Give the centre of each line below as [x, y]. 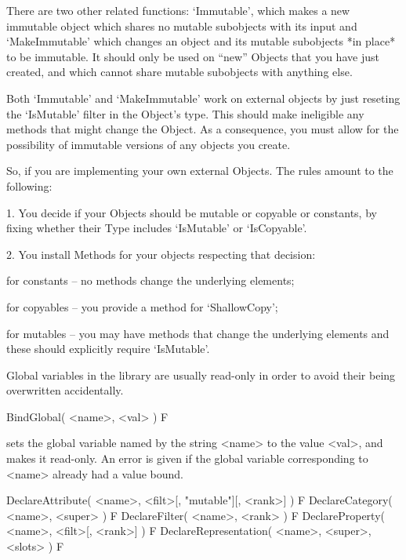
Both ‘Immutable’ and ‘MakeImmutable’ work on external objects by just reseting [203, 98]
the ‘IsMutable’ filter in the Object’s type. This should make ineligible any [185, 113]
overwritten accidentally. [65, 390]
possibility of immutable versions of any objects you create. [149, 144]
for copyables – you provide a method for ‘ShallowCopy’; [142, 306]
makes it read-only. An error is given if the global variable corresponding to [187, 458]
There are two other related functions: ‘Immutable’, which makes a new [178, 10]
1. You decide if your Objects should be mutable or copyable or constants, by [192, 212]
